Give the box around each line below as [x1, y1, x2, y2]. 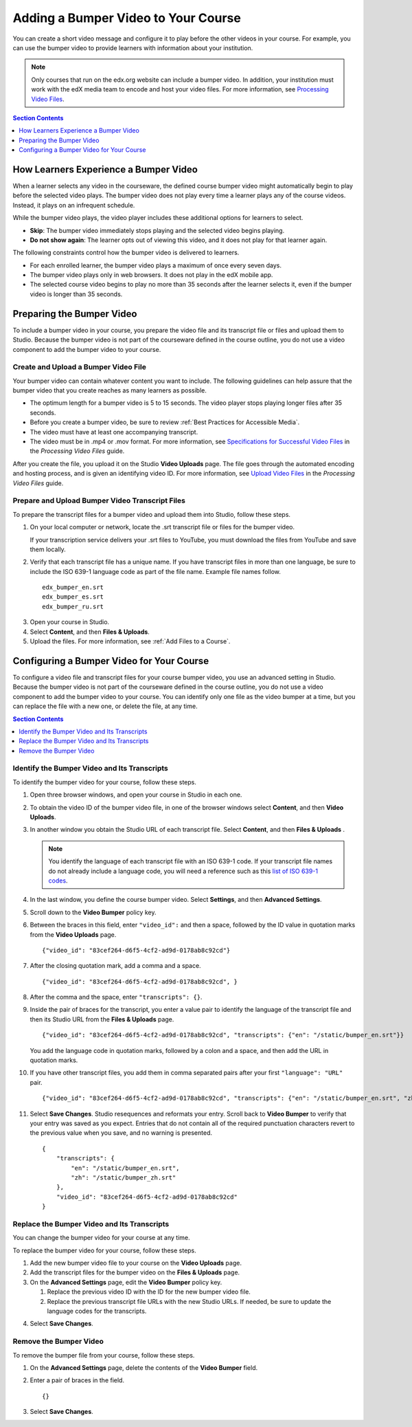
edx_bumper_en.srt [42, 584, 104, 591]
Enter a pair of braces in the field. [30, 1376, 125, 1384]
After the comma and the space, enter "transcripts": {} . [30, 993, 203, 1002]
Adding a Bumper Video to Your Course [12, 10, 242, 25]
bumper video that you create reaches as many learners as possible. [12, 386, 207, 395]
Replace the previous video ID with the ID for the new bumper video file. [47, 1287, 251, 1296]
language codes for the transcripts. [47, 1307, 147, 1315]
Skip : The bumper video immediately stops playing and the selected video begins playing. [30, 226, 285, 234]
